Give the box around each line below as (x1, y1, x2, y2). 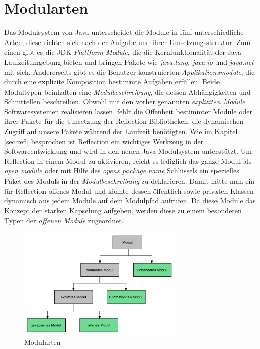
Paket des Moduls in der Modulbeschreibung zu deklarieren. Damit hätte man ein (4, 176, 255, 186)
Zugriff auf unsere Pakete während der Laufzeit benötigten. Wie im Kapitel (4, 126, 238, 137)
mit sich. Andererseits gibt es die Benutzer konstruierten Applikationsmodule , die (4, 66, 255, 77)
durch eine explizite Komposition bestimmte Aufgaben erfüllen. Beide (4, 76, 220, 87)
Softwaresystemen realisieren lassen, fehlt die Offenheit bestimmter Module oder (4, 106, 253, 116)
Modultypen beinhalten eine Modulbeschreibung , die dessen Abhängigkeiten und (4, 86, 251, 97)
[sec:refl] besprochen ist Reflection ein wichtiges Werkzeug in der (4, 136, 204, 146)
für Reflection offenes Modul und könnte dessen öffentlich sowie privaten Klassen (4, 185, 254, 196)
